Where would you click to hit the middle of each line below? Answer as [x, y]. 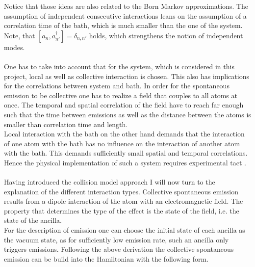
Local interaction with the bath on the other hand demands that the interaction [124, 134]
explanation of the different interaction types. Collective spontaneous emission [121, 191]
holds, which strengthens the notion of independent [166, 35]
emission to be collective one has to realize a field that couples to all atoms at [121, 95]
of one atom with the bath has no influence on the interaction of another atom [122, 143]
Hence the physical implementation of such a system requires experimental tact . [125, 162]
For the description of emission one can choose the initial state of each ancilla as [125, 230]
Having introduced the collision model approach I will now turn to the [110, 182]
